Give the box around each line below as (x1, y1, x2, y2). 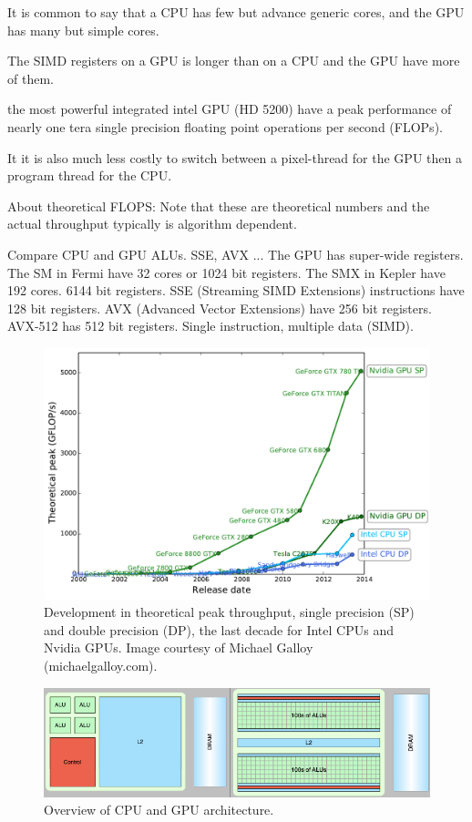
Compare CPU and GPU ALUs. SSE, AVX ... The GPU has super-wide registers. (7, 244, 464, 263)
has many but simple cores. (7, 20, 159, 39)
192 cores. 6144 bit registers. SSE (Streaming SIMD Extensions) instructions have (7, 281, 465, 300)
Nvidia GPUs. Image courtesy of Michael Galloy (44, 638, 313, 657)
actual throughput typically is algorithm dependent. (7, 214, 297, 233)
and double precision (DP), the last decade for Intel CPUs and (44, 620, 394, 639)
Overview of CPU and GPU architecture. (44, 800, 274, 819)
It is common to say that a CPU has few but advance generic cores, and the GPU (7, 3, 465, 21)
